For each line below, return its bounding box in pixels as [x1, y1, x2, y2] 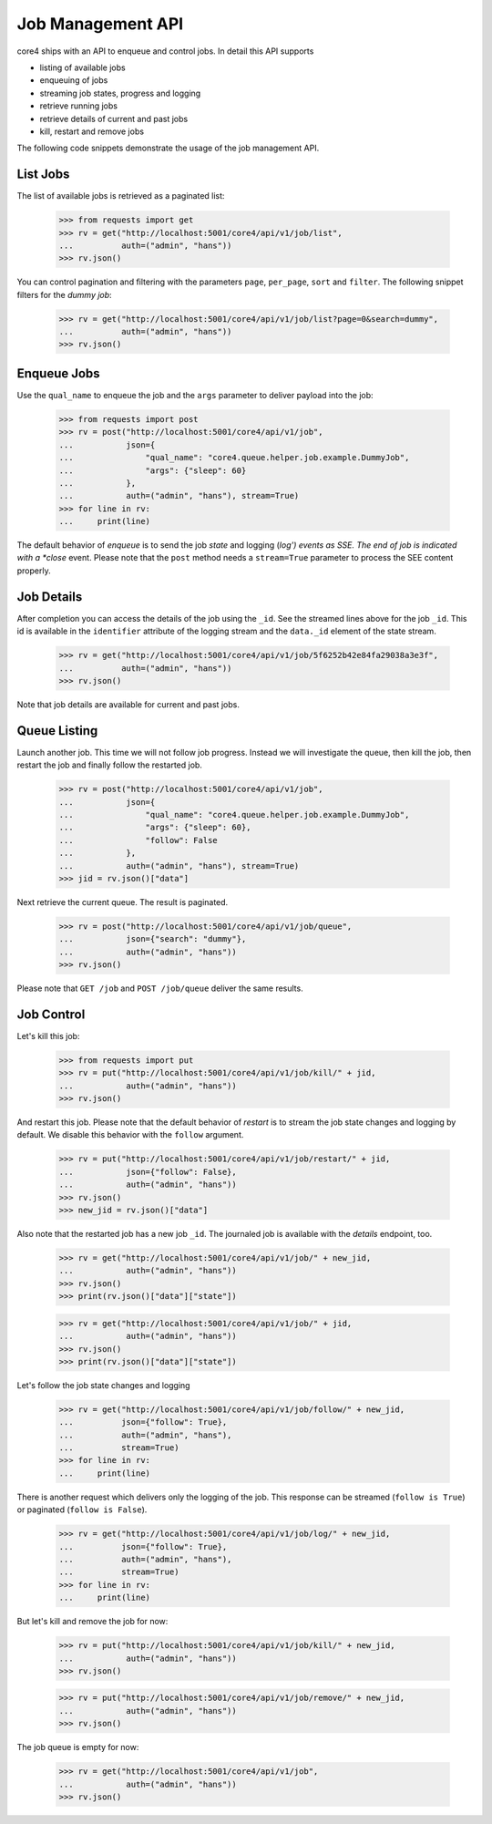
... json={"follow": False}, [58, 1167, 237, 1177]
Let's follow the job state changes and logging [16, 1379, 190, 1390]
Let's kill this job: [16, 1030, 80, 1041]
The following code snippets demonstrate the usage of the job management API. [16, 142, 320, 154]
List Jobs [16, 167, 70, 182]
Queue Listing [16, 723, 98, 738]
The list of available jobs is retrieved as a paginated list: [16, 191, 225, 201]
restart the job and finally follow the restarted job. [16, 759, 202, 770]
